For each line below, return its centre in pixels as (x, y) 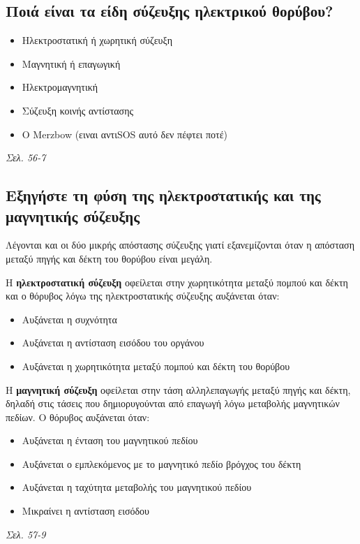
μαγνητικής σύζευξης (73, 215)
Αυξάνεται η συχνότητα (69, 319)
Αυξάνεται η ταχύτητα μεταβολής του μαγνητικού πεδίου (137, 487)
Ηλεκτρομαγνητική (60, 87)
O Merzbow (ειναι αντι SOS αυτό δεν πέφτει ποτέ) (125, 134)
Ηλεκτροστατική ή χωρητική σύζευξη (97, 40)
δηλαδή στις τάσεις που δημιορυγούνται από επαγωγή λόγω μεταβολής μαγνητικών (173, 403)
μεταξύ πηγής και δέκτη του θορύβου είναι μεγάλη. (109, 258)
